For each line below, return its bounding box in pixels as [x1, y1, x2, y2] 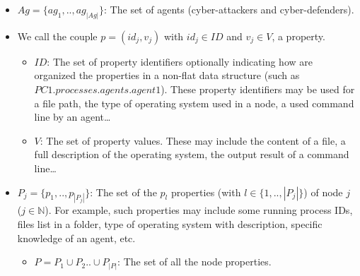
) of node [303, 184, 343, 199]
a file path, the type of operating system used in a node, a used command [34, 95, 354, 110]
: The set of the [90, 184, 157, 199]
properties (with [170, 184, 241, 199]
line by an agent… [34, 109, 111, 124]
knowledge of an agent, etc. [17, 230, 136, 245]
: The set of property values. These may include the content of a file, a [40, 133, 346, 148]
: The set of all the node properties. [117, 254, 272, 269]
